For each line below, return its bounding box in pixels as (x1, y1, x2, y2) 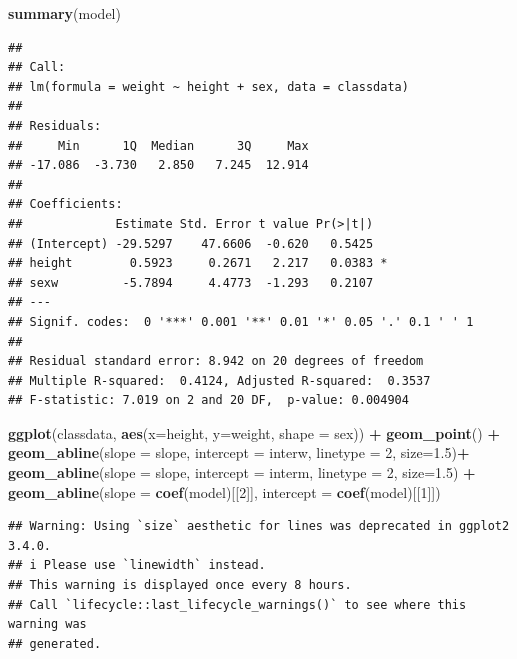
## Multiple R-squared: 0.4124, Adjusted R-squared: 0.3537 (8, 373, 431, 388)
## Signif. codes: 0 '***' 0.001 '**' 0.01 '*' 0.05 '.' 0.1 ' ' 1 (8, 314, 474, 329)
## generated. (8, 636, 102, 651)
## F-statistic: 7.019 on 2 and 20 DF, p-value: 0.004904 (8, 393, 409, 408)
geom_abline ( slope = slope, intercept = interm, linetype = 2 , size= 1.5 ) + (8, 462, 476, 483)
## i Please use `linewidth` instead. (8, 558, 266, 573)
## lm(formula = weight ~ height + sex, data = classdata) (8, 79, 409, 94)
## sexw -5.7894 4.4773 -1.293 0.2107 (8, 275, 374, 290)
